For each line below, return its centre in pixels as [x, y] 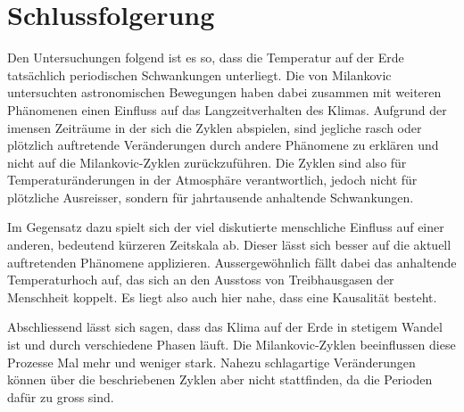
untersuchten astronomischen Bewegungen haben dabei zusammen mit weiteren [224, 92]
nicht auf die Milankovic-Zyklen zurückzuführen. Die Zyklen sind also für [207, 162]
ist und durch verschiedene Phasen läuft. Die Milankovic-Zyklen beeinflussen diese [232, 345]
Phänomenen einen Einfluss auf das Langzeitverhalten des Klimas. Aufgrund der [227, 109]
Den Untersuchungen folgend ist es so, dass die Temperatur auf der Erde [206, 58]
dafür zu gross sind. [61, 396]
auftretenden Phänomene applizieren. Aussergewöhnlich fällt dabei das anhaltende [232, 262]
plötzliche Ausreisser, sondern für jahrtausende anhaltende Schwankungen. [211, 197]
